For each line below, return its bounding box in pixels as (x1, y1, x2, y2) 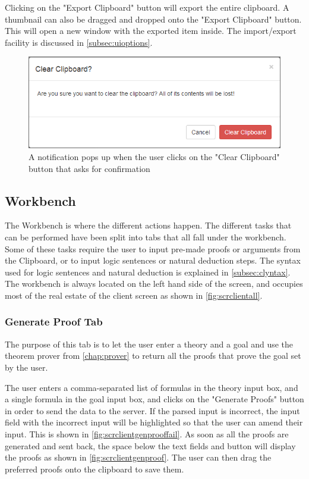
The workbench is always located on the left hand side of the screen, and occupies (5, 277, 303, 290)
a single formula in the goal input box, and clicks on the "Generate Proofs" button (5, 393, 304, 405)
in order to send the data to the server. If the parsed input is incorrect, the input (5, 404, 300, 417)
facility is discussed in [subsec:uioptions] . (5, 36, 153, 48)
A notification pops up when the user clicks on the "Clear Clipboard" (29, 151, 280, 163)
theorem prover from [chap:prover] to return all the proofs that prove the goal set (5, 349, 301, 362)
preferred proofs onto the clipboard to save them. (5, 462, 184, 475)
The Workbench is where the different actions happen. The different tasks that (5, 219, 292, 231)
